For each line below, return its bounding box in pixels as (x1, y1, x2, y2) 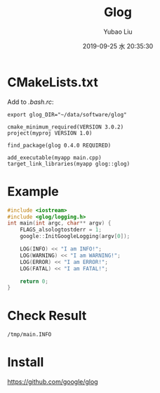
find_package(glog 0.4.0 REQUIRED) (7, 142, 112, 149)
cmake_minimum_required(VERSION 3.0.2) (7, 124, 124, 131)
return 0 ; (20, 278, 49, 285)
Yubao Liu (103, 27, 133, 36)
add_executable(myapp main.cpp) (7, 154, 102, 161)
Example (7, 183, 59, 199)
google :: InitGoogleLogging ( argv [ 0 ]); (20, 233, 131, 240)
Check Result (7, 308, 87, 324)
